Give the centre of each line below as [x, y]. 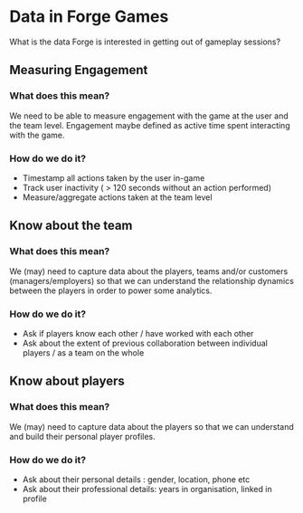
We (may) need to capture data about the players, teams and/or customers [149, 271]
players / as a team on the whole [83, 352]
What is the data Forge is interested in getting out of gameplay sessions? [145, 42]
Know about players [67, 381]
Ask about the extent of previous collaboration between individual [145, 343]
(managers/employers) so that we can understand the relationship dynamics [151, 280]
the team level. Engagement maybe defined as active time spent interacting [150, 125]
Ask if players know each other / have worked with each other [138, 333]
